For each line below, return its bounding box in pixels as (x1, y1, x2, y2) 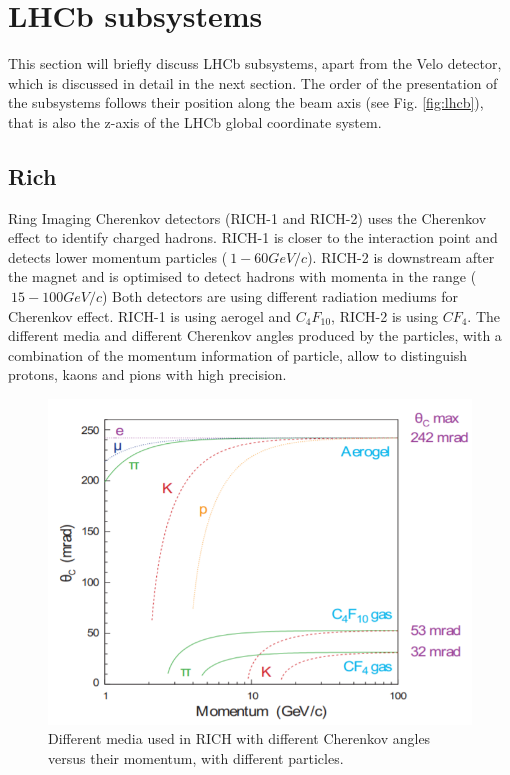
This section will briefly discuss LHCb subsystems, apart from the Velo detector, (8, 53, 502, 74)
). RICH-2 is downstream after (307, 246, 495, 267)
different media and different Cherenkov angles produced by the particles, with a (8, 325, 502, 346)
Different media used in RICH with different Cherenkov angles (48, 728, 431, 749)
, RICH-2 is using (331, 305, 438, 326)
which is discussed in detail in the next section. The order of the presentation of (8, 72, 498, 93)
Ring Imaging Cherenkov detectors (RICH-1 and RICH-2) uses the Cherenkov (8, 207, 487, 228)
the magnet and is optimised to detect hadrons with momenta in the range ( (8, 266, 477, 287)
